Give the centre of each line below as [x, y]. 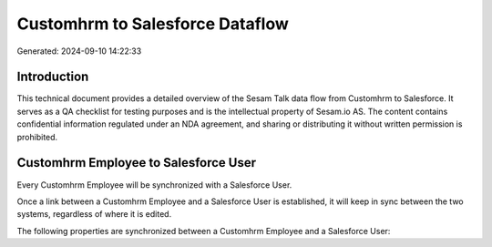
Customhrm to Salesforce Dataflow [153, 24]
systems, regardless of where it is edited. [94, 214]
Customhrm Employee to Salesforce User [137, 163]
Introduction [53, 77]
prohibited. [37, 137]
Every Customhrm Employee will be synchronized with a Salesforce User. [154, 185]
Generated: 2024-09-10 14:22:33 [79, 51]
